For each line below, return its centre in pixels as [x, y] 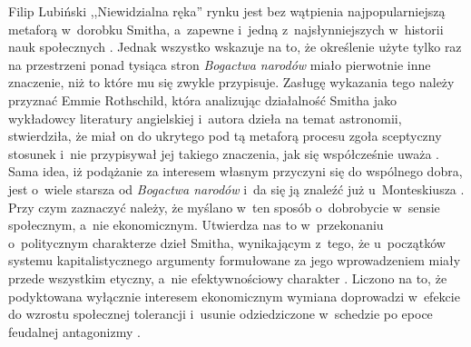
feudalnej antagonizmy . [74, 331]
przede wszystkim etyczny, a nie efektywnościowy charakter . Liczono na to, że [228, 278]
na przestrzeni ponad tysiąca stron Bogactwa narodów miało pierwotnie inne [220, 64]
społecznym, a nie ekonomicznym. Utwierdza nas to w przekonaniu [196, 225]
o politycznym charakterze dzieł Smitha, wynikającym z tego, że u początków [227, 242]
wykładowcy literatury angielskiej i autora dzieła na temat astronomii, [205, 118]
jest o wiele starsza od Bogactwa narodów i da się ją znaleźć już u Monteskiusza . [236, 188]
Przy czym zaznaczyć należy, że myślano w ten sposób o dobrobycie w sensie [224, 207]
